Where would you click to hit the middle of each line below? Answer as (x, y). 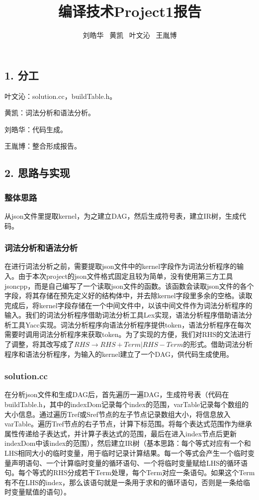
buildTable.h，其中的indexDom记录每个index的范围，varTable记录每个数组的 (127, 404)
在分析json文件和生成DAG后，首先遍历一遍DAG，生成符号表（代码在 (117, 394)
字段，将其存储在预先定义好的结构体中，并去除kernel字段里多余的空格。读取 (129, 295)
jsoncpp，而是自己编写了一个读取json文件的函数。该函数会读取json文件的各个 (129, 286)
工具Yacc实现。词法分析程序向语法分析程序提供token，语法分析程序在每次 (131, 324)
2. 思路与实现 (37, 173)
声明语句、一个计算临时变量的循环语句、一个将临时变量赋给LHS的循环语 (129, 462)
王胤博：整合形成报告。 (43, 146)
